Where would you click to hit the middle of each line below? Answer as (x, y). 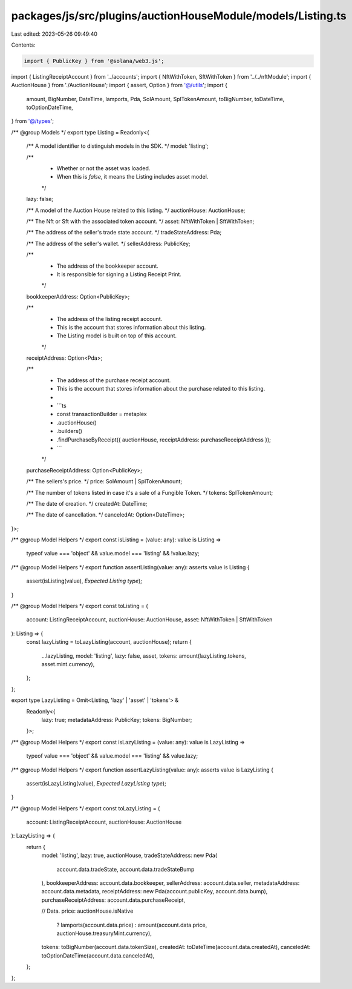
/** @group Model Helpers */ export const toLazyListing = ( (86, 808)
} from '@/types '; (33, 121)
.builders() (70, 431)
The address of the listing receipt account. (109, 319)
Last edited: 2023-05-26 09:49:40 (54, 34)
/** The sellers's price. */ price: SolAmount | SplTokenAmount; (104, 481)
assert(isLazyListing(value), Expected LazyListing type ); (96, 783)
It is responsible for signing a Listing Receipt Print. (119, 274)
